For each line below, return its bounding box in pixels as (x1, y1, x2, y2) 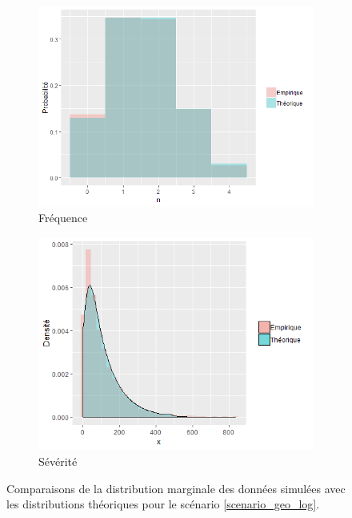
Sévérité (38, 452, 78, 469)
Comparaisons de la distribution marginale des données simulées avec (6, 480, 346, 496)
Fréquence (38, 209, 88, 226)
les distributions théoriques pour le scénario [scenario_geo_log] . (6, 496, 320, 512)
